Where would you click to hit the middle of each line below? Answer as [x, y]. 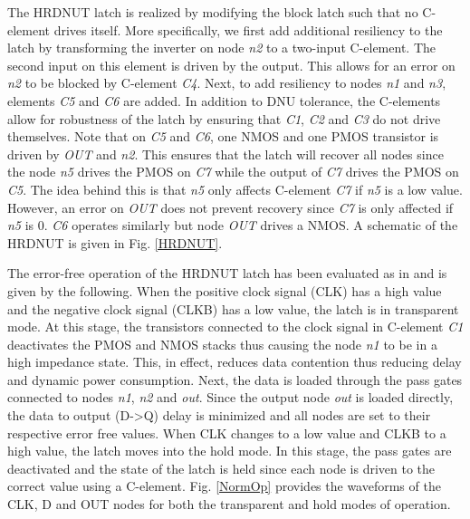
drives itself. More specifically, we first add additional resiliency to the [248, 29]
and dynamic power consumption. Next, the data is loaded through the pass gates [235, 379]
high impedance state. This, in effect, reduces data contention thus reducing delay [235, 362]
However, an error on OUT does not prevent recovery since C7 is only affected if [230, 207]
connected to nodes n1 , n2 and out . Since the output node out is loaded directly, [230, 397]
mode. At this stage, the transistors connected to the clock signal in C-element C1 [235, 327]
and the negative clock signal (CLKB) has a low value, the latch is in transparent [233, 308]
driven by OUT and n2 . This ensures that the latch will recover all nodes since [225, 154]
